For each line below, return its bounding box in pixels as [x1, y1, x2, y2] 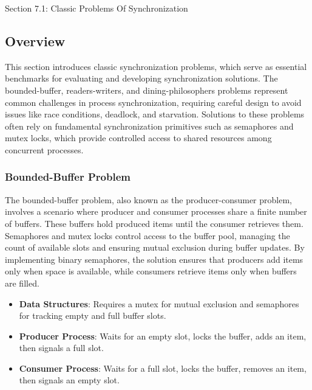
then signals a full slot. [19, 341, 104, 354]
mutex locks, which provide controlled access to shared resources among [5, 131, 272, 144]
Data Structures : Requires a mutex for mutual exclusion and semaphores [19, 297, 299, 310]
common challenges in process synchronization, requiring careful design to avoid [5, 96, 302, 108]
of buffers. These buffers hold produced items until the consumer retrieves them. [5, 217, 304, 229]
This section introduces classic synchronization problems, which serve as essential [5, 60, 307, 72]
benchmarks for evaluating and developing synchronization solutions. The [5, 72, 278, 85]
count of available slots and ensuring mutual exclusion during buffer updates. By [5, 241, 305, 254]
